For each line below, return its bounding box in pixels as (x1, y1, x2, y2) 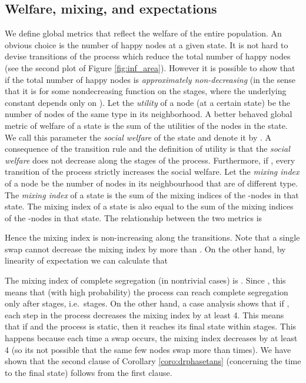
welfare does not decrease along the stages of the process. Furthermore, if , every (5, 154, 295, 166)
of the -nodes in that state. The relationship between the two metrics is (5, 211, 262, 224)
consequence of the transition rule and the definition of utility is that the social (5, 142, 290, 155)
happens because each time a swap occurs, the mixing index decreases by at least (5, 332, 298, 344)
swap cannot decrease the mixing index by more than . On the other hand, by (5, 242, 286, 255)
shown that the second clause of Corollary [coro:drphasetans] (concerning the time (5, 355, 301, 367)
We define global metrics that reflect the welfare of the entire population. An (5, 27, 282, 39)
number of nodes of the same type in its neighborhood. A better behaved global (5, 108, 292, 120)
